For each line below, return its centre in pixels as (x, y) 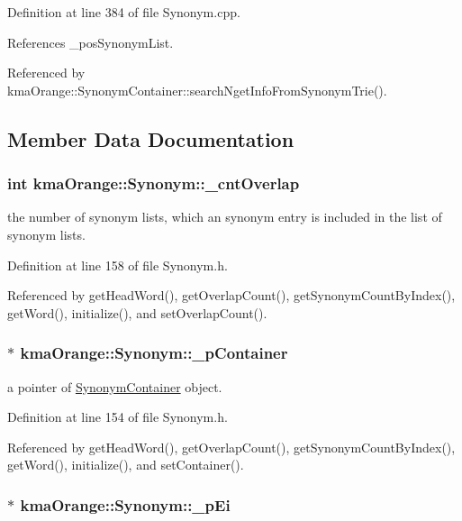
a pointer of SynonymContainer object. (115, 386)
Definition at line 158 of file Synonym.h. (118, 265)
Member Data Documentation (151, 138)
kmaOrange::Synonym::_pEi (125, 504)
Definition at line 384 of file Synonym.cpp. (124, 12)
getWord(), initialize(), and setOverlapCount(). (137, 312)
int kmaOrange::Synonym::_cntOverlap (154, 183)
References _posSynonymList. (91, 42)
